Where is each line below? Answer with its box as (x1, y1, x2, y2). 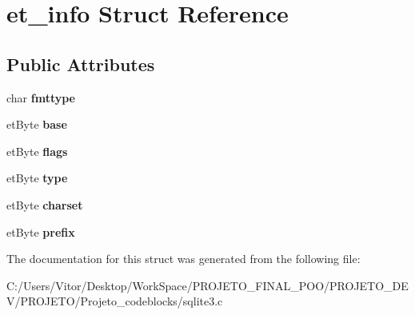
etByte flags (6, 142, 68, 159)
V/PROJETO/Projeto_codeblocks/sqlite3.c (6, 293, 223, 309)
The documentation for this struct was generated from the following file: (6, 250, 361, 267)
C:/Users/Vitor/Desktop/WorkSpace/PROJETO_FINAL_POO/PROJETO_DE (6, 277, 409, 293)
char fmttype (6, 89, 75, 106)
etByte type (6, 169, 68, 186)
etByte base (6, 116, 67, 133)
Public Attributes (6, 51, 155, 76)
